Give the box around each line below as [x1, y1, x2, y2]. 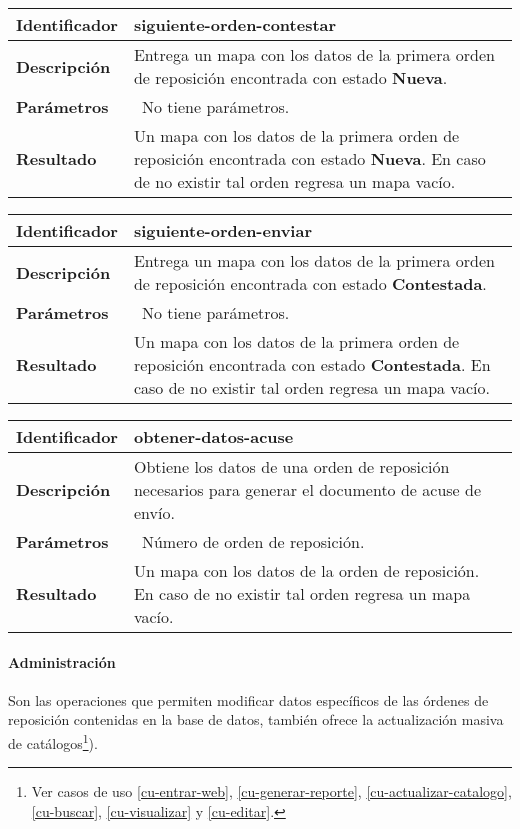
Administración [8, 651, 116, 672]
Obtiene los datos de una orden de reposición [133, 455, 450, 478]
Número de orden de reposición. [141, 530, 365, 553]
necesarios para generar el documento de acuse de [133, 478, 482, 501]
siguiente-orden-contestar [133, 13, 337, 36]
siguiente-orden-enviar [133, 219, 312, 242]
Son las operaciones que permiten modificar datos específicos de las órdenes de [8, 689, 489, 710]
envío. [133, 501, 175, 524]
